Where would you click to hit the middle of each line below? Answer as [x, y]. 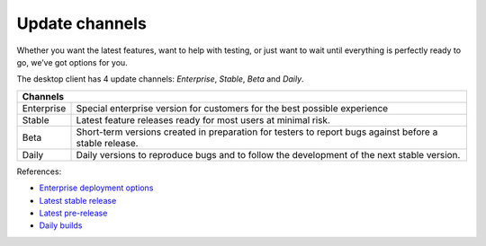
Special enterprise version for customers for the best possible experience [232, 108]
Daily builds [61, 225]
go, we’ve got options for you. [72, 62]
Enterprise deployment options [96, 188]
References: [39, 171]
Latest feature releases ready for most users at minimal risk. [203, 119]
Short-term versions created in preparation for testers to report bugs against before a [257, 132]
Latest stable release [78, 200]
